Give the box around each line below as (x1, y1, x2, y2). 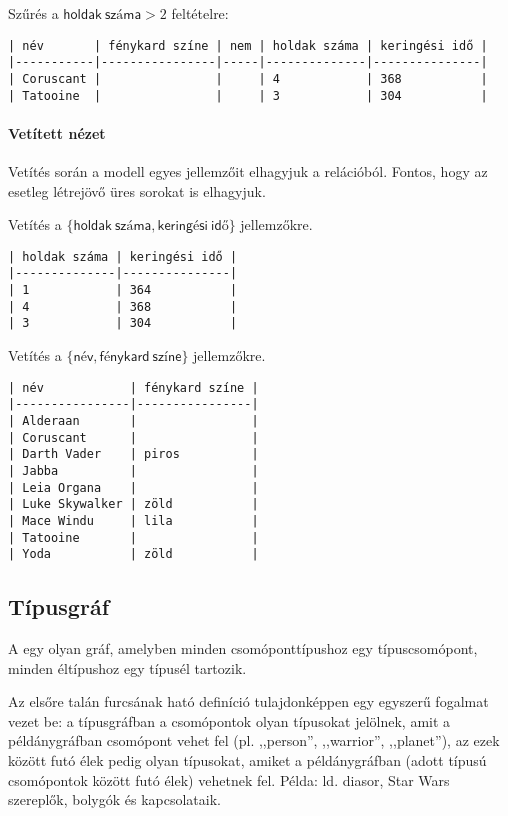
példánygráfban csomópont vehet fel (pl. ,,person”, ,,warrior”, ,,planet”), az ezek (8, 730, 500, 751)
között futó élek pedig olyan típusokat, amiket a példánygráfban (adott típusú (8, 750, 487, 771)
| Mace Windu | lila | (8, 513, 259, 528)
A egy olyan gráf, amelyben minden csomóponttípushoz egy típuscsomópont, (8, 638, 478, 659)
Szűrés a (8, 3, 59, 23)
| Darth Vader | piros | (8, 447, 259, 462)
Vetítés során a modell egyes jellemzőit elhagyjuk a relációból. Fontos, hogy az (8, 161, 488, 182)
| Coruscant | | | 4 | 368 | (8, 71, 488, 86)
